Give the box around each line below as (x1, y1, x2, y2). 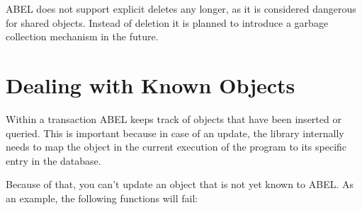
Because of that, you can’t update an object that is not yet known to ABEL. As (6, 177, 353, 192)
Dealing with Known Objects (6, 70, 295, 99)
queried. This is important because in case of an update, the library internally (6, 125, 344, 140)
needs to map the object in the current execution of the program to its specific (6, 139, 347, 154)
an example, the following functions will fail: (6, 190, 198, 205)
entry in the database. (6, 153, 101, 168)
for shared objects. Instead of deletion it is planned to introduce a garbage (6, 15, 329, 30)
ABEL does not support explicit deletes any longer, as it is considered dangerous (6, 1, 356, 16)
